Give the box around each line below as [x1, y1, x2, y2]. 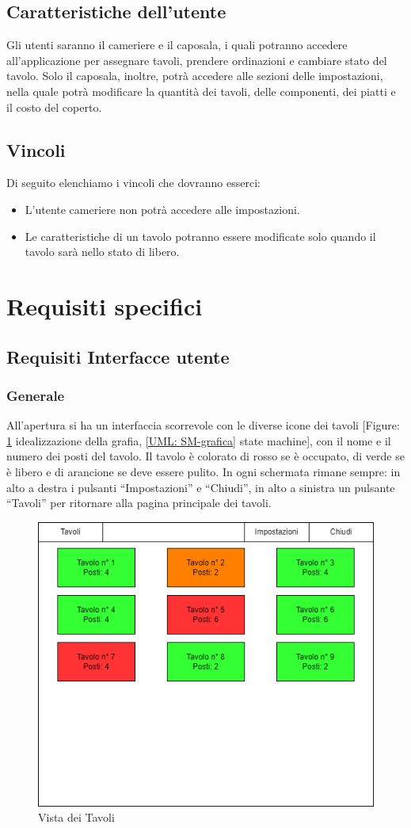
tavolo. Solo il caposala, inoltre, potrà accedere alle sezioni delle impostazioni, [6, 67, 383, 84]
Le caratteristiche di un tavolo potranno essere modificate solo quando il [25, 227, 376, 244]
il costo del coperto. [6, 98, 102, 115]
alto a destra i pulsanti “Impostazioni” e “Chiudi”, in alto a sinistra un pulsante [6, 479, 395, 495]
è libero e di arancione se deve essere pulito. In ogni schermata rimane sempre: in [6, 463, 401, 479]
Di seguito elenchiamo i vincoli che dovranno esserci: [6, 174, 261, 191]
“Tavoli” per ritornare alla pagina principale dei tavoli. [6, 494, 272, 511]
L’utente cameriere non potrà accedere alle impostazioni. [25, 200, 300, 217]
